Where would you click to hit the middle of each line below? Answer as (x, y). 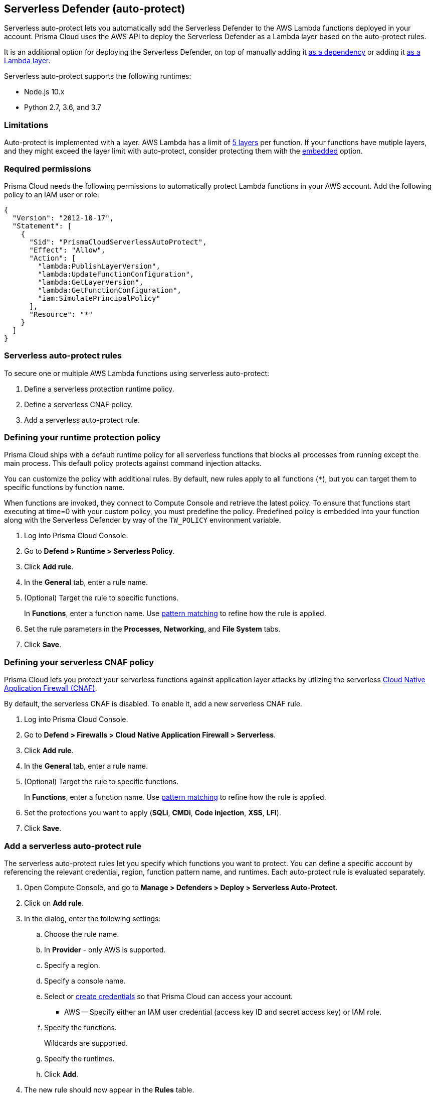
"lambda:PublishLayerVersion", (99, 266)
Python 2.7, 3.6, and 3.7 (63, 107)
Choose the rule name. (82, 934)
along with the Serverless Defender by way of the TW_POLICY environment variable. (143, 520)
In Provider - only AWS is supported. (105, 949)
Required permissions (48, 168)
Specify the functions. (80, 1027)
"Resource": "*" (61, 314)
